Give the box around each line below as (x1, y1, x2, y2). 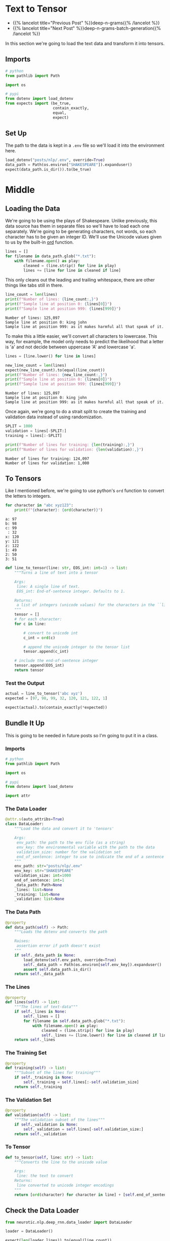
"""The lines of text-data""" (14, 1005, 78, 1010)
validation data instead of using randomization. (5, 414, 103, 420)
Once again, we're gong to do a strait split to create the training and (5, 409, 146, 415)
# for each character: (14, 617, 62, 622)
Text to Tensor (5, 3, 67, 15)
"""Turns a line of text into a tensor (14, 570, 99, 575)
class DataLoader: (5, 821, 44, 827)
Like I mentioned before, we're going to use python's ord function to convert (5, 488, 164, 494)
